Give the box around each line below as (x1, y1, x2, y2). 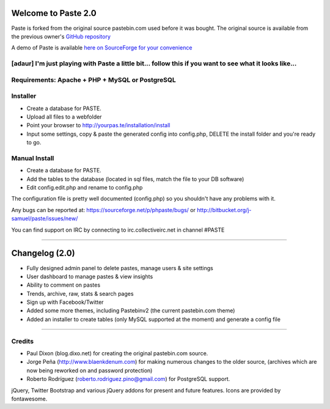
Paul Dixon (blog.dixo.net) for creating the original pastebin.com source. (26, 350, 208, 357)
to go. (26, 139, 42, 146)
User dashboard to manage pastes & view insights (26, 273, 153, 280)
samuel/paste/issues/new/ (11, 215, 78, 223)
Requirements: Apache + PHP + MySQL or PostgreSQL (11, 75, 177, 84)
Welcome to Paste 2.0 (11, 8, 97, 18)
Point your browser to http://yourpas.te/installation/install (26, 122, 170, 129)
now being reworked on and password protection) (26, 367, 153, 374)
